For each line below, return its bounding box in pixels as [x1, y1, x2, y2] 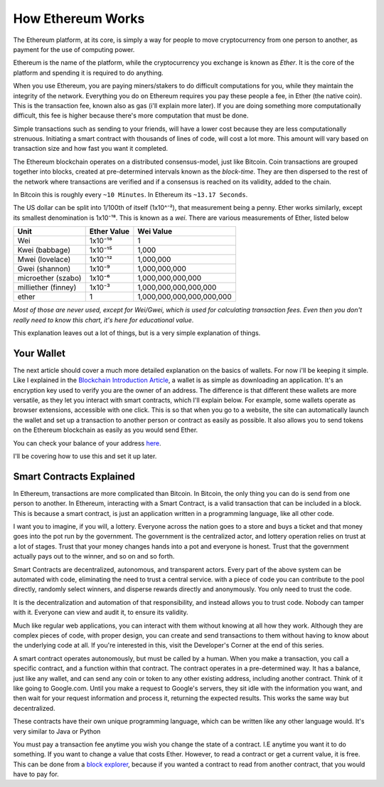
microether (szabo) [17, 273, 82, 283]
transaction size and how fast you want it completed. [13, 144, 169, 153]
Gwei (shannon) [17, 264, 71, 274]
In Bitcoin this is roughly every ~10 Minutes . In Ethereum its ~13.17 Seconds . [13, 191, 248, 199]
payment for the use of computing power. [13, 45, 135, 53]
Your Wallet [13, 347, 65, 359]
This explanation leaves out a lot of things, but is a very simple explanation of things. [13, 328, 261, 337]
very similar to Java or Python [13, 727, 101, 736]
